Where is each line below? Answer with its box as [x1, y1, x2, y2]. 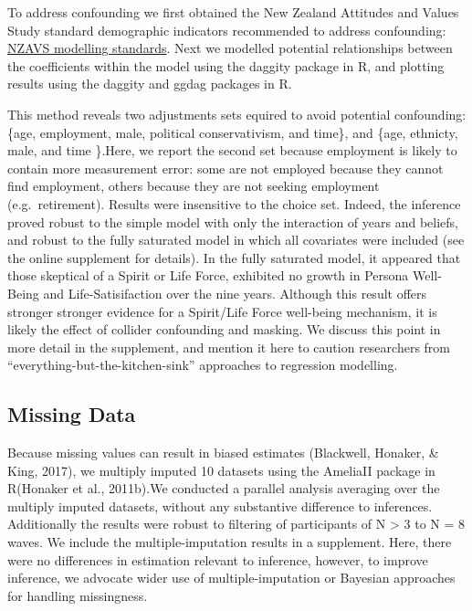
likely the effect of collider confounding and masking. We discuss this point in [7, 320, 441, 339]
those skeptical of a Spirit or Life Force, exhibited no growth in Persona [7, 266, 409, 285]
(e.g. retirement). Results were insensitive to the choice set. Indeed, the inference [7, 194, 461, 213]
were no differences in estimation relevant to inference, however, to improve [7, 550, 428, 569]
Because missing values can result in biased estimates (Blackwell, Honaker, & [7, 443, 439, 462]
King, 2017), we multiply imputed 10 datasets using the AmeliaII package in [7, 460, 435, 479]
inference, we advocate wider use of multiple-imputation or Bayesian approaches [7, 568, 456, 587]
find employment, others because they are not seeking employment [7, 176, 380, 195]
